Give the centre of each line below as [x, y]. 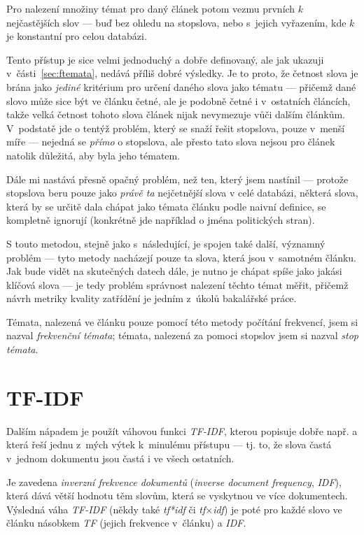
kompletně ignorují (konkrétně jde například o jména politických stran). [161, 220]
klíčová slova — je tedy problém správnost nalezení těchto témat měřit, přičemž [177, 284]
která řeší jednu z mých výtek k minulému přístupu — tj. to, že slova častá [169, 444]
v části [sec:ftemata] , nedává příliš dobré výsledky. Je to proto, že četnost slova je [182, 73]
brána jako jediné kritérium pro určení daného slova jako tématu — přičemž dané [181, 86]
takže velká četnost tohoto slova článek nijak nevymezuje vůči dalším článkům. [176, 114]
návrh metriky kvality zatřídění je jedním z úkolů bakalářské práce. [152, 298]
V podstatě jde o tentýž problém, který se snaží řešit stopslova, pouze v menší [176, 128]
